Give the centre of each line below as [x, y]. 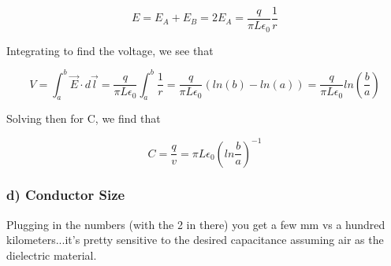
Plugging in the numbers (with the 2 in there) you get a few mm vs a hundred [196, 224]
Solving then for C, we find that [84, 118]
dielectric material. [52, 255]
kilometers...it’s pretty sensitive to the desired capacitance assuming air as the [195, 240]
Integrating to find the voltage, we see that [110, 50]
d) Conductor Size [66, 195]
